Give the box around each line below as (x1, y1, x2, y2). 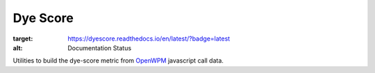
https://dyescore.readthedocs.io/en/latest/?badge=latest (67, 34, 231, 43)
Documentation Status (67, 43, 132, 52)
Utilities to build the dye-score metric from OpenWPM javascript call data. (12, 56, 224, 65)
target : (12, 34, 33, 43)
